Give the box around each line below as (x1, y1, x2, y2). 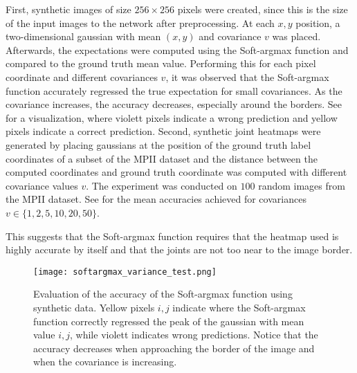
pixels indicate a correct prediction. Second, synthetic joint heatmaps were (6, 124, 321, 138)
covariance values (6, 178, 78, 192)
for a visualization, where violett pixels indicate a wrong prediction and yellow (6, 110, 338, 125)
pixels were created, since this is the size (177, 2, 348, 16)
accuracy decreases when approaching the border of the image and (33, 340, 315, 355)
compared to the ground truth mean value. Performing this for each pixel (6, 56, 316, 71)
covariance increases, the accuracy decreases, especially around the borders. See (6, 97, 342, 111)
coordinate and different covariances (6, 69, 158, 84)
